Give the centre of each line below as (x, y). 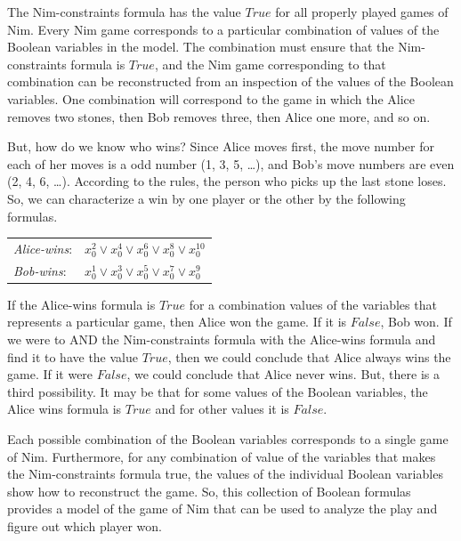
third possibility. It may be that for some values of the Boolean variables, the (218, 391)
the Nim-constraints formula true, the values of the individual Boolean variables (225, 474)
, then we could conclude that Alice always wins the (309, 356)
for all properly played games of (362, 12)
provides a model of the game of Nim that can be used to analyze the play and (222, 509)
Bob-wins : (40, 270)
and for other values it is (222, 409)
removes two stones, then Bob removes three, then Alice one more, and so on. (219, 116)
